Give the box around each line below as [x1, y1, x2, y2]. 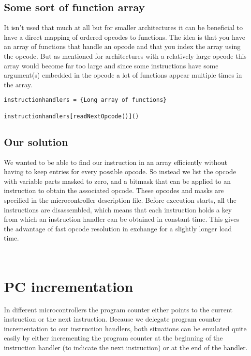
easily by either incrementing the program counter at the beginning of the [4, 333, 223, 343]
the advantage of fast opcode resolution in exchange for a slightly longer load [4, 223, 232, 233]
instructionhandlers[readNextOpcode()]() [4, 113, 139, 120]
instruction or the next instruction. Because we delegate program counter [4, 314, 221, 324]
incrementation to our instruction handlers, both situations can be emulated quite [4, 323, 247, 333]
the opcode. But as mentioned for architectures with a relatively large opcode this [4, 50, 247, 61]
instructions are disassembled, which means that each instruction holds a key [4, 204, 232, 214]
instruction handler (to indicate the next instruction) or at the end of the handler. [4, 342, 248, 353]
